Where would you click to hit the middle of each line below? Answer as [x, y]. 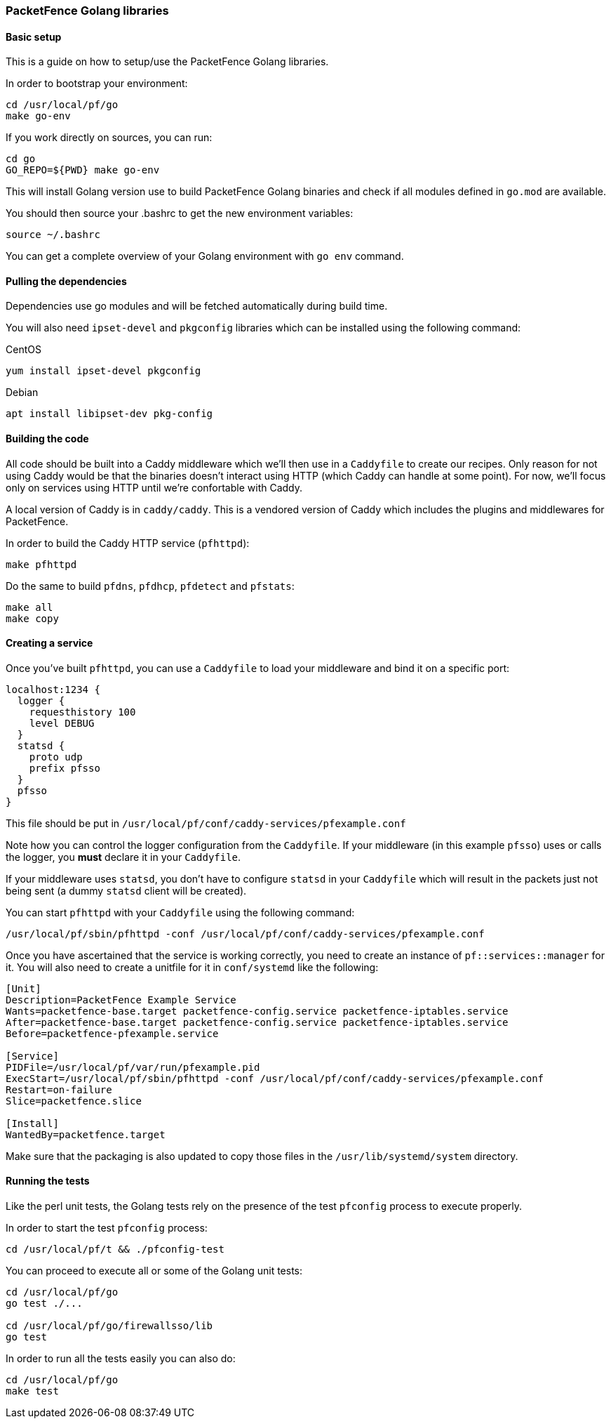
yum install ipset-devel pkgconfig [103, 371]
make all [29, 607]
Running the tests [48, 1181]
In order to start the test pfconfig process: [107, 1228]
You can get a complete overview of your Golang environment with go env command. [205, 256]
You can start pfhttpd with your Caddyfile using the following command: [180, 912]
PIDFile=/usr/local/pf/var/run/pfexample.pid [133, 1067]
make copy [32, 618]
